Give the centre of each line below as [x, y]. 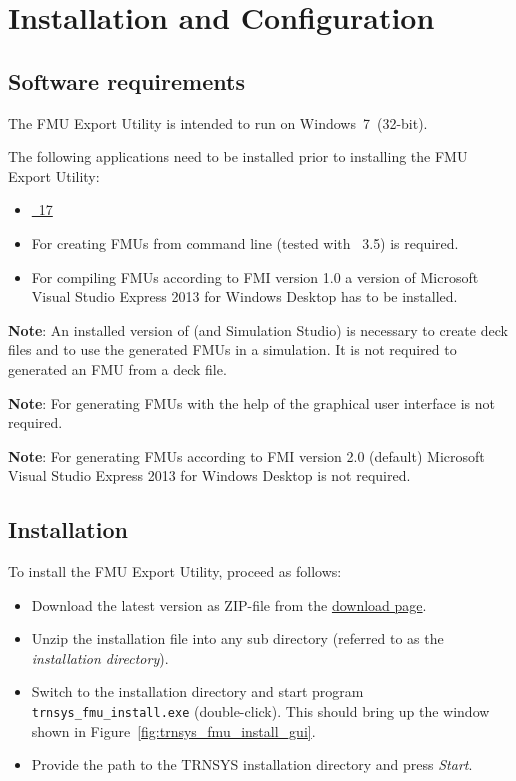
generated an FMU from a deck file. [117, 368]
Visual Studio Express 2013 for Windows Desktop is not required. [209, 475]
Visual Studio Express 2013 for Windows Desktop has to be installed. [244, 296]
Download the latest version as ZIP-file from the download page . [229, 604]
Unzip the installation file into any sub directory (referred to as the [237, 638]
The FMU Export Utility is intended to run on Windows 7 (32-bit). [218, 122]
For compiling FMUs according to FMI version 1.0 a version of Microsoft [255, 276]
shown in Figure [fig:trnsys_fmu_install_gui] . [173, 730]
